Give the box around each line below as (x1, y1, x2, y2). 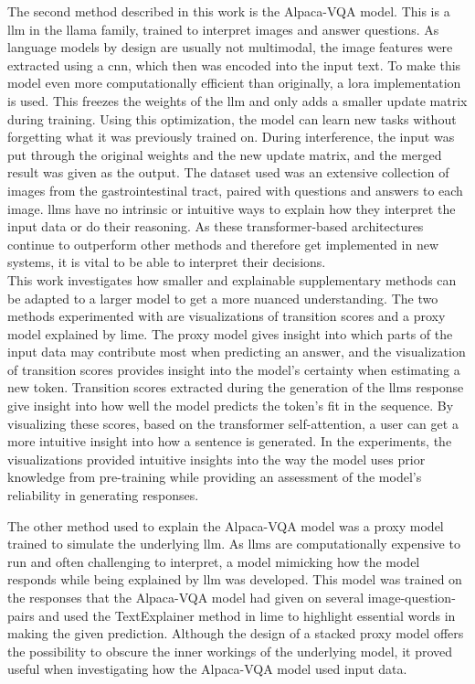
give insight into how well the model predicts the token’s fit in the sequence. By (7, 396, 454, 415)
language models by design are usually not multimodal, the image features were (7, 37, 453, 57)
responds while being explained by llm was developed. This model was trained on (7, 570, 462, 589)
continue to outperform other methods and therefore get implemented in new (7, 234, 438, 253)
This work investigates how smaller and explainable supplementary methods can (7, 270, 457, 289)
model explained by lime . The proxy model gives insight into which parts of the (7, 324, 453, 343)
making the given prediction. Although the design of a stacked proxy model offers (7, 624, 464, 643)
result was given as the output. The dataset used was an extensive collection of (7, 163, 449, 182)
